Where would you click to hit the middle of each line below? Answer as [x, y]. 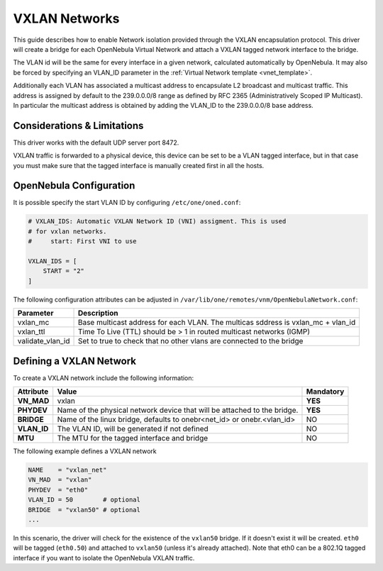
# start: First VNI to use [83, 242]
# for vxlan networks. [67, 231]
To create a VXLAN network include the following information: [104, 378]
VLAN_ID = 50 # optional [84, 500]
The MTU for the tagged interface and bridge [133, 438]
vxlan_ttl [31, 332]
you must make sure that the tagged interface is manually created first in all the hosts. [139, 165]
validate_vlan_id [44, 341]
